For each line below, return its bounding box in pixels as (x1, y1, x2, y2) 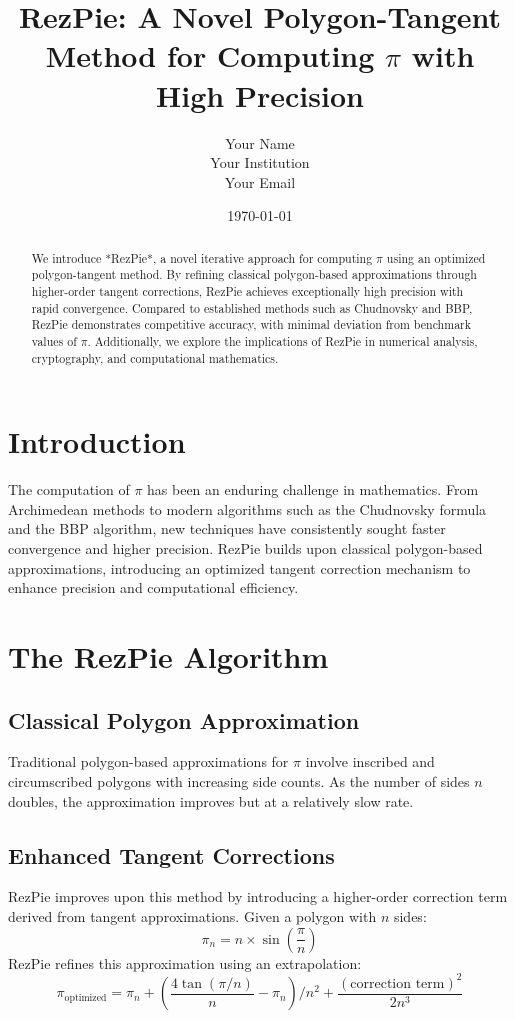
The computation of (8, 479, 130, 500)
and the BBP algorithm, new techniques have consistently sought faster (8, 518, 446, 539)
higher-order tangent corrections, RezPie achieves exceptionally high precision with (31, 282, 464, 299)
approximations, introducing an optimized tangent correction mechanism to (8, 557, 471, 578)
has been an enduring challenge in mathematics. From (147, 479, 479, 500)
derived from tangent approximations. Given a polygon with (8, 905, 377, 926)
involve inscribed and (305, 751, 435, 772)
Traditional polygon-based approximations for (8, 751, 289, 772)
